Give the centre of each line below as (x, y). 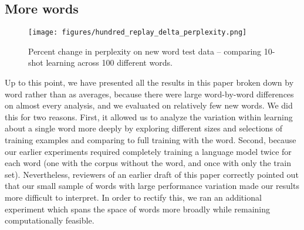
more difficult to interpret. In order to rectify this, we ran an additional (133, 197)
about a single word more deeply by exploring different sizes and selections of (144, 128)
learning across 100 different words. (109, 62)
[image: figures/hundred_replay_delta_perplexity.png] (138, 33)
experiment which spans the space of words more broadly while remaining (137, 209)
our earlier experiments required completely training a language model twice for (148, 151)
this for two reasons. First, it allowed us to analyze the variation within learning (149, 116)
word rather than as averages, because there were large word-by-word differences (149, 94)
